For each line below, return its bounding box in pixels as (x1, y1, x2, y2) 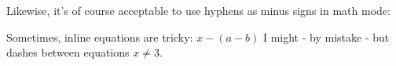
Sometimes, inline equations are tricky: (6, 28, 193, 45)
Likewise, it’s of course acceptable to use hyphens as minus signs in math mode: (6, 2, 390, 18)
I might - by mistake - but (262, 28, 390, 45)
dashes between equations (6, 44, 130, 60)
